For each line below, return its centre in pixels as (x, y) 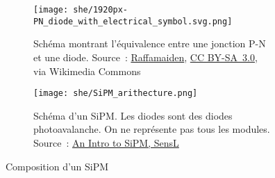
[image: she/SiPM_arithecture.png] (116, 94)
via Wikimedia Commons (87, 71)
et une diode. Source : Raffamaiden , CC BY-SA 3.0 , (145, 57)
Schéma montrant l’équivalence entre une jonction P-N (150, 43)
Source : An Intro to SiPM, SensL (106, 142)
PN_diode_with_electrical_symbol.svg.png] (133, 21)
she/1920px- (101, 10)
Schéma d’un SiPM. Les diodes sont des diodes (133, 115)
